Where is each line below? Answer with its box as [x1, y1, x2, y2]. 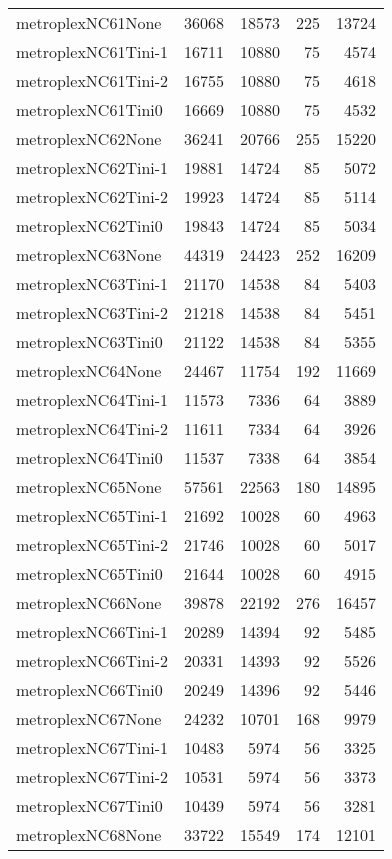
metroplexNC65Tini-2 [16, 533, 169, 556]
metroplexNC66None [16, 591, 162, 614]
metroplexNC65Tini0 [16, 562, 163, 585]
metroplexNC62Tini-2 [16, 185, 169, 208]
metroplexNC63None [16, 243, 162, 266]
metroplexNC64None [16, 359, 162, 382]
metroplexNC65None [16, 475, 162, 498]
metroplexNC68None [16, 823, 162, 846]
